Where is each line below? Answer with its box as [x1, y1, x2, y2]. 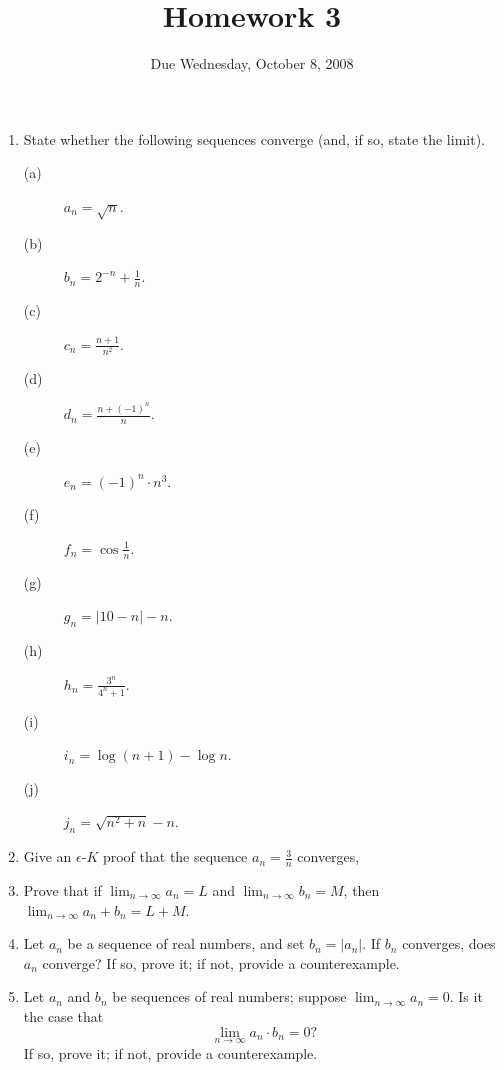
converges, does [402, 933, 496, 954]
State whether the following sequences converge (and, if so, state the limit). [23, 128, 485, 149]
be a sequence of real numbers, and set [67, 933, 305, 954]
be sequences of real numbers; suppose [112, 986, 347, 1007]
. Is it [449, 986, 483, 1007]
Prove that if [23, 880, 102, 900]
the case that [23, 1005, 104, 1026]
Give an [23, 846, 72, 867]
